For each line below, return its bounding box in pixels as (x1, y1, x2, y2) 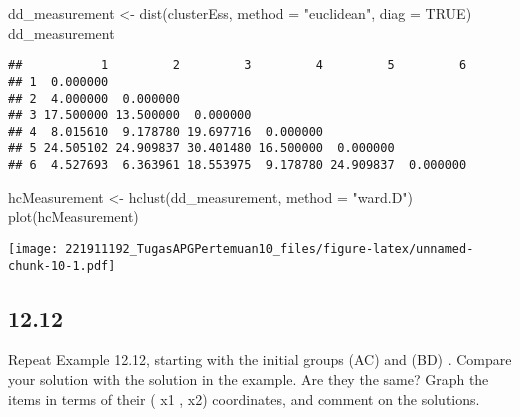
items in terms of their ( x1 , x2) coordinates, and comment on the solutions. (8, 388, 480, 409)
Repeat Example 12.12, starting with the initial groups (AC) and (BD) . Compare (8, 349, 512, 370)
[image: (8, 241, 59, 256)
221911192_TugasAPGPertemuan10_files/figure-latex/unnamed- (65, 241, 474, 256)
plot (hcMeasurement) (8, 206, 139, 227)
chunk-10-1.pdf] (8, 258, 116, 273)
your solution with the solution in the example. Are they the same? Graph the (8, 369, 489, 390)
